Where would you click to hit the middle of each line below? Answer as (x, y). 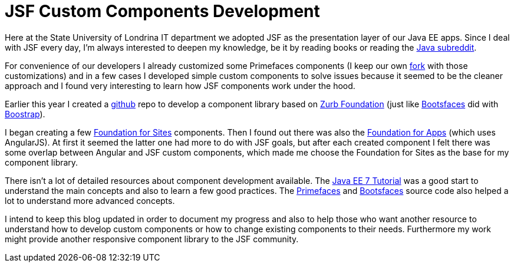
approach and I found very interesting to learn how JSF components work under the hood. (180, 85)
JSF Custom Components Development (162, 11)
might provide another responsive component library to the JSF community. (152, 239)
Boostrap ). (25, 114)
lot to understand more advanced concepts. (90, 200)
